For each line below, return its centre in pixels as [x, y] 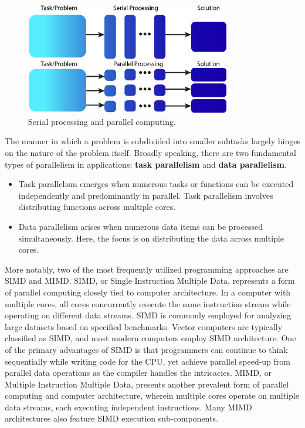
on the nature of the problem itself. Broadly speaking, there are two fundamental [150, 152]
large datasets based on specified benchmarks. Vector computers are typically [144, 326]
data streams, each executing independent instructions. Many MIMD [128, 407]
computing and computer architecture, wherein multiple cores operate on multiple [152, 395]
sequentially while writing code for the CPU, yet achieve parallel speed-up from [148, 361]
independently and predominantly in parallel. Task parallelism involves [146, 195]
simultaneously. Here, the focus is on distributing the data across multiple [151, 238]
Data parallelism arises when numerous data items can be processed [140, 226]
